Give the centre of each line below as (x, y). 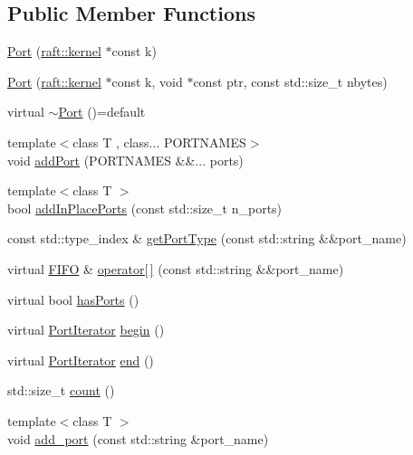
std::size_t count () (61, 390)
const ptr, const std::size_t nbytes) (290, 81)
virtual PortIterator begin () (86, 330)
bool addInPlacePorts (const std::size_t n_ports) (145, 208)
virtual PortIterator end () (81, 360)
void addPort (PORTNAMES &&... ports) (125, 160)
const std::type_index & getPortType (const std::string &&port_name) (207, 238)
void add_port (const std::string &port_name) (138, 438)
